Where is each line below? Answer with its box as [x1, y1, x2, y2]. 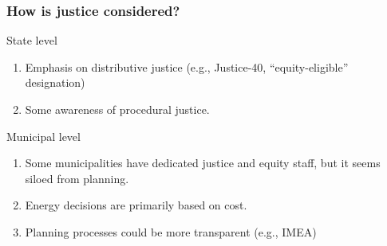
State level [6, 32, 57, 49]
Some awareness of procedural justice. [25, 101, 210, 117]
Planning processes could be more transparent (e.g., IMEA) [25, 223, 317, 240]
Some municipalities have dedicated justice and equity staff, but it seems [25, 154, 381, 171]
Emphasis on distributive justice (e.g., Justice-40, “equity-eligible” [25, 58, 349, 75]
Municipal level [6, 127, 81, 144]
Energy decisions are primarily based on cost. [25, 197, 247, 213]
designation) [25, 74, 85, 91]
